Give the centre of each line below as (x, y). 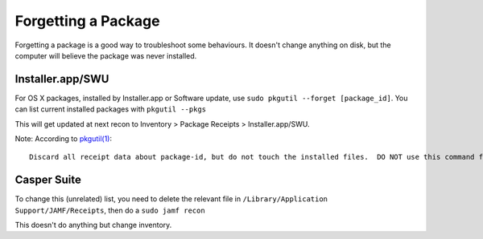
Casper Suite (48, 180)
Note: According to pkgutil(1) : (64, 139)
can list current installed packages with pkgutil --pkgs (111, 109)
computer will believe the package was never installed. (106, 55)
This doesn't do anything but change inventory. (93, 225)
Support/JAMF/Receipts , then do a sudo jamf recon (110, 210)
